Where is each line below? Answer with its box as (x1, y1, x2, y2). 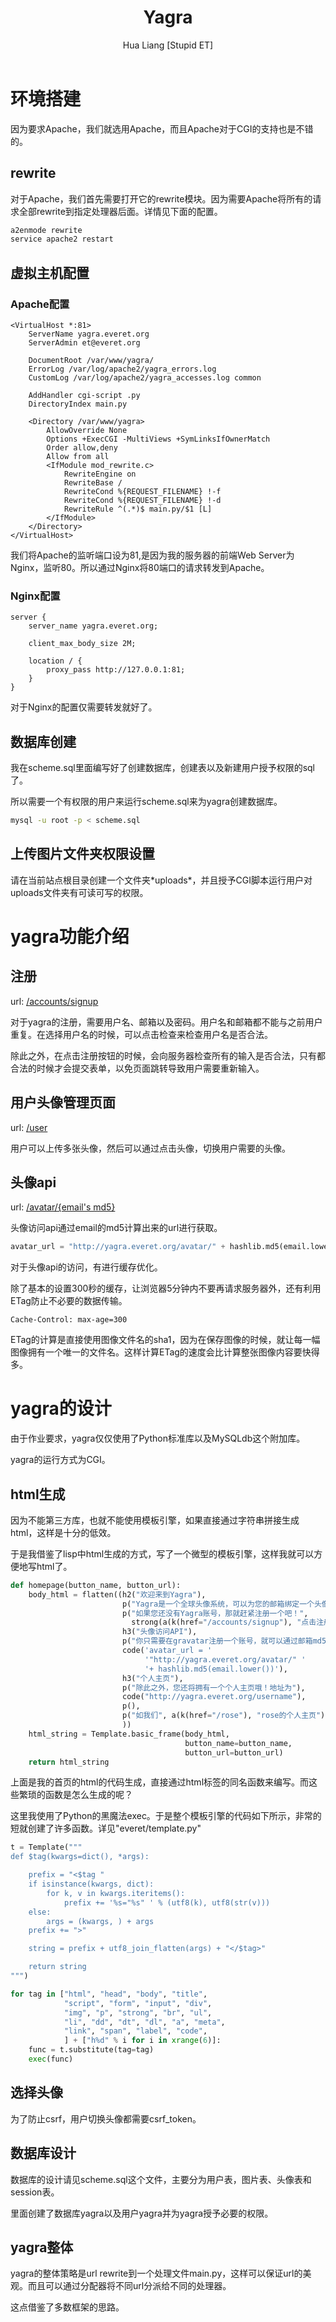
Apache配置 (10, 297, 70, 311)
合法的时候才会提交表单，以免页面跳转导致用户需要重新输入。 (10, 1062, 265, 1074)
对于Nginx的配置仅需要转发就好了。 (10, 701, 158, 713)
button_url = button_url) (184, 1747, 284, 1758)
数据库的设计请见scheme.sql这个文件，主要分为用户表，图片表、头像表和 (10, 2173, 312, 2185)
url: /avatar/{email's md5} (10, 1201, 116, 1213)
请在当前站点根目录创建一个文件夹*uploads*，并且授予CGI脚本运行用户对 (10, 874, 313, 886)
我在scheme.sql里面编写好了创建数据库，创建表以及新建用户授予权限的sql (10, 762, 315, 774)
